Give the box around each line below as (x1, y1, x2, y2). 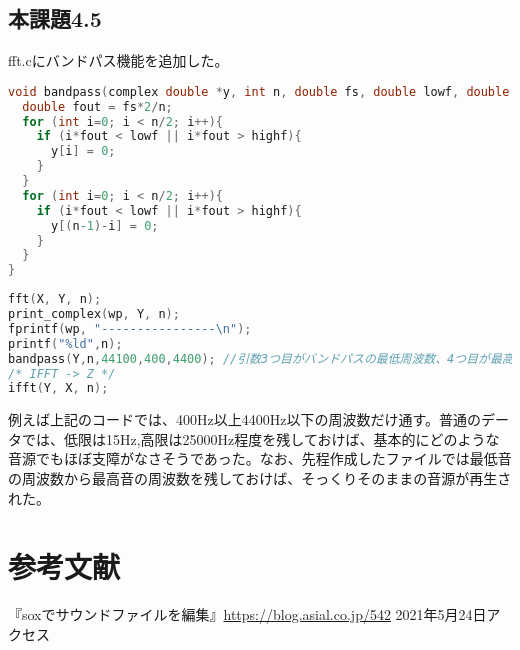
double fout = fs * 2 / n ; (22, 99, 173, 114)
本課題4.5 (8, 3, 102, 34)
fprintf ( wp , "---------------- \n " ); (8, 321, 252, 336)
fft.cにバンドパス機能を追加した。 (8, 50, 229, 71)
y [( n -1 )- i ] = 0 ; (50, 218, 159, 233)
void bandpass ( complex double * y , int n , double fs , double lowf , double (8, 84, 510, 99)
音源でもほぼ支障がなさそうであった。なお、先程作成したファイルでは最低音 (8, 448, 512, 469)
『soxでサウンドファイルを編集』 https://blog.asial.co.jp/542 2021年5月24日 (8, 604, 487, 625)
